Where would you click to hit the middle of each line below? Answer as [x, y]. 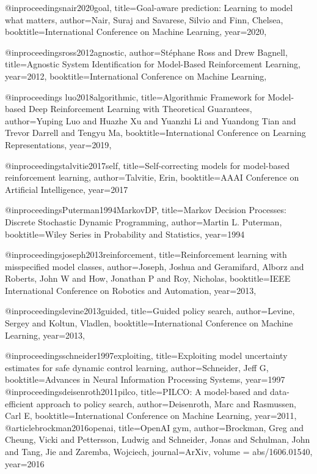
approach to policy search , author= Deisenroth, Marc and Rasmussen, [166, 403]
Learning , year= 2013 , [45, 335]
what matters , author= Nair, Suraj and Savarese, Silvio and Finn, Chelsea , [144, 19]
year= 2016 [25, 463]
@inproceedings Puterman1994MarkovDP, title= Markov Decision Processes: [146, 210]
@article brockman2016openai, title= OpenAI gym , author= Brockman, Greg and [155, 427]
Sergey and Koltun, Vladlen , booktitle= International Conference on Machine [149, 323]
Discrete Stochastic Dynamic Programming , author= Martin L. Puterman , [144, 221]
